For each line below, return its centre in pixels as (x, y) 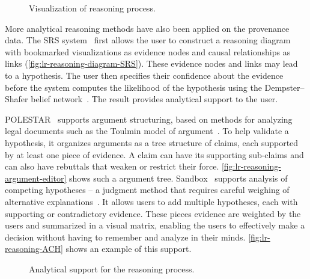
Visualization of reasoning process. (92, 8)
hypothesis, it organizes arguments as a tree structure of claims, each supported (152, 142)
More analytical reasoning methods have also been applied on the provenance (147, 28)
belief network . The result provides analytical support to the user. (154, 99)
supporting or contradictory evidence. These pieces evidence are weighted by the (153, 213)
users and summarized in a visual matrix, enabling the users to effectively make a (155, 225)
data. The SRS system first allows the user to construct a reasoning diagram (148, 40)
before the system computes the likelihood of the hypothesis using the (133, 87)
